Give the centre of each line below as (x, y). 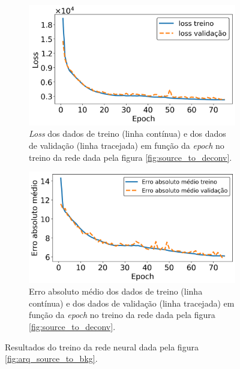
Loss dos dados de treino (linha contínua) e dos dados (127, 133)
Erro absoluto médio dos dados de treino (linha (116, 291)
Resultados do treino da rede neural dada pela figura (102, 346)
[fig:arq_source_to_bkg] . (51, 358)
